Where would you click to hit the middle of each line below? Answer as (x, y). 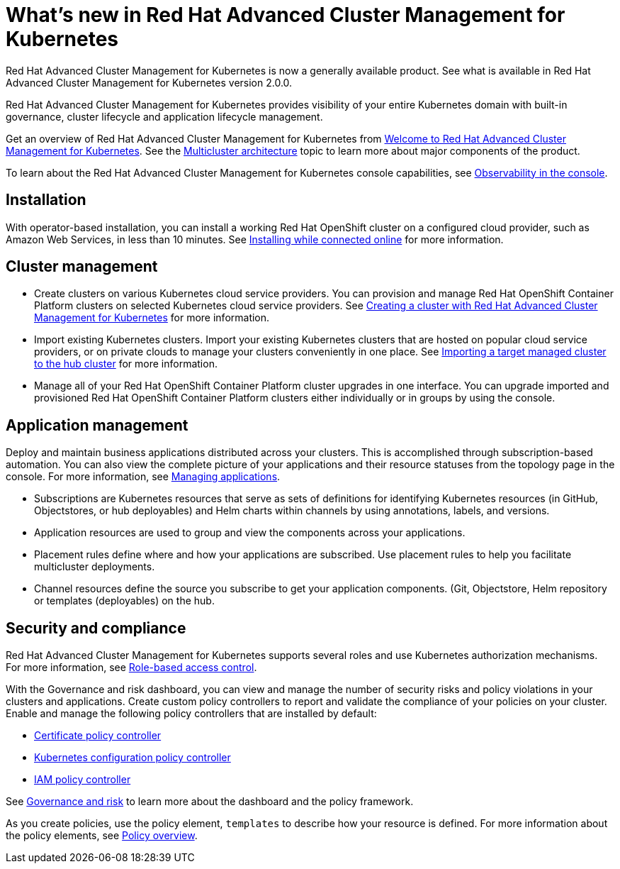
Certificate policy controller (98, 736)
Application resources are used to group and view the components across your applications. (250, 533)
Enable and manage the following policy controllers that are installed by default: (191, 714)
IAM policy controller (83, 780)
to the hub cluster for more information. (126, 364)
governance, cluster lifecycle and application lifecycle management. (164, 116)
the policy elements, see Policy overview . (102, 836)
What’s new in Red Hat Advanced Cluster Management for (286, 15)
